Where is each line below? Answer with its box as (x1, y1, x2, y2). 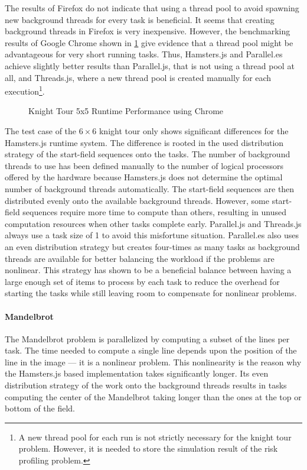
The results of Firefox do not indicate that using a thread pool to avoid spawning (5, 2, 299, 14)
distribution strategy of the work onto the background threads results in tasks (5, 379, 287, 391)
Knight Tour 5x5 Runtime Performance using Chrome (28, 105, 224, 117)
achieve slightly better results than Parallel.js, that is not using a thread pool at (5, 59, 295, 72)
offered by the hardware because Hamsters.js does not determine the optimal (5, 171, 283, 183)
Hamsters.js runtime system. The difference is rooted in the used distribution (5, 136, 284, 148)
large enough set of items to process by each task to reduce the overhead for (5, 275, 280, 287)
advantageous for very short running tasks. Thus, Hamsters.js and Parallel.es (5, 48, 283, 60)
